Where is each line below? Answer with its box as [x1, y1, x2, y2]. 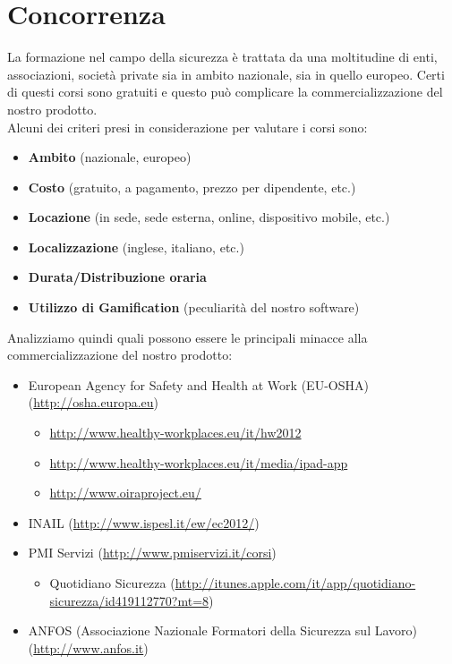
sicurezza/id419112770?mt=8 [49, 591, 209, 609]
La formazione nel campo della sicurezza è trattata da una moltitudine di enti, [7, 47, 438, 66]
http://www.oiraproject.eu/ [49, 483, 201, 502]
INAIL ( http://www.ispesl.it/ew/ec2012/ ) [28, 513, 260, 532]
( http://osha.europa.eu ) [28, 393, 159, 412]
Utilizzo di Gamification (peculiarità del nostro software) [28, 298, 360, 317]
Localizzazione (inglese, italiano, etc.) [28, 237, 244, 256]
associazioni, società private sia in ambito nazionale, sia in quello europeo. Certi [7, 64, 445, 83]
